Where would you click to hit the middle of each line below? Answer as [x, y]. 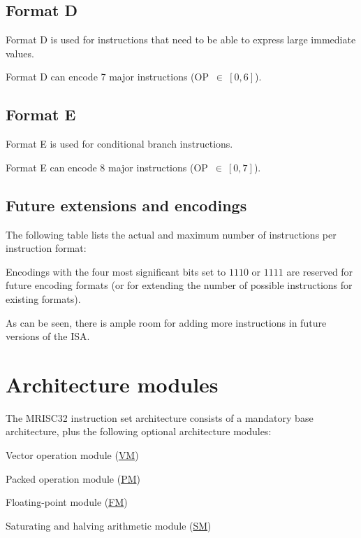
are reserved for [320, 271]
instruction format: [46, 248]
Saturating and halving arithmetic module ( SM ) [109, 525]
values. [20, 53]
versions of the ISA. [48, 336]
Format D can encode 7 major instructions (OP [107, 77]
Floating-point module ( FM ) [67, 502]
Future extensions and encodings [126, 205]
